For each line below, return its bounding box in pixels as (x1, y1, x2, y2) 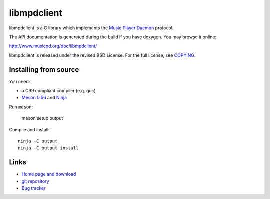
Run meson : (9, 104, 33, 110)
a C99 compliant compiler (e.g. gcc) (21, 88, 96, 94)
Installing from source (9, 65, 79, 74)
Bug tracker (21, 185, 46, 191)
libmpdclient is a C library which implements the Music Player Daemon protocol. (9, 25, 174, 31)
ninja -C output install (18, 145, 79, 151)
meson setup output (21, 115, 63, 121)
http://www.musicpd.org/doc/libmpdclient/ (9, 43, 97, 49)
